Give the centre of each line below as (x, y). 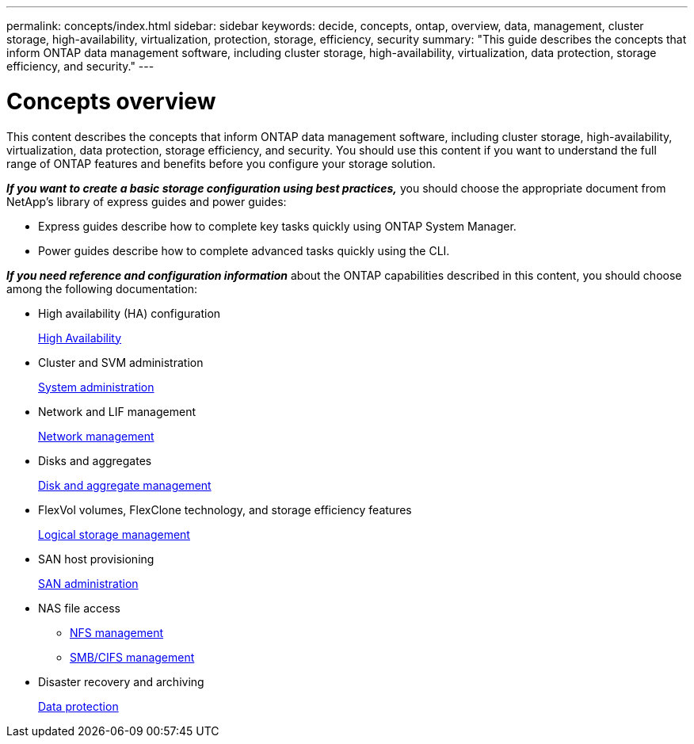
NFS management (117, 632)
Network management (96, 436)
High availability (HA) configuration (130, 313)
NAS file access (79, 608)
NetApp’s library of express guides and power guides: (147, 201)
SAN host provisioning (96, 559)
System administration (96, 387)
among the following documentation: (102, 288)
